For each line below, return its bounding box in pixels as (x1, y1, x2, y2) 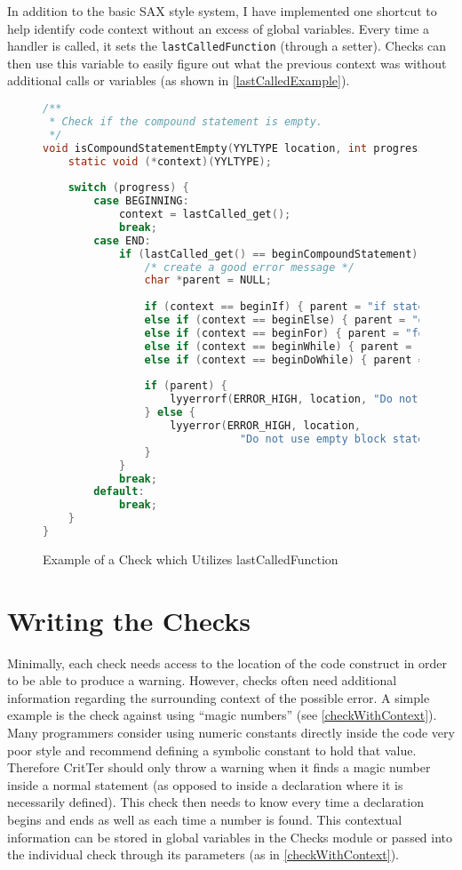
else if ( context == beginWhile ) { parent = (144, 339, 412, 353)
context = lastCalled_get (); (118, 208, 291, 221)
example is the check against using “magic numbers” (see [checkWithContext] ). (7, 706, 437, 724)
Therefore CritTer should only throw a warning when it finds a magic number (7, 758, 431, 777)
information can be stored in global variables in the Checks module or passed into (7, 827, 453, 846)
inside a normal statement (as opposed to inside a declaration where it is (7, 775, 403, 794)
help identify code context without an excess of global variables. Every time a (7, 19, 429, 37)
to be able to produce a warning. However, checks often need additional (7, 671, 397, 690)
